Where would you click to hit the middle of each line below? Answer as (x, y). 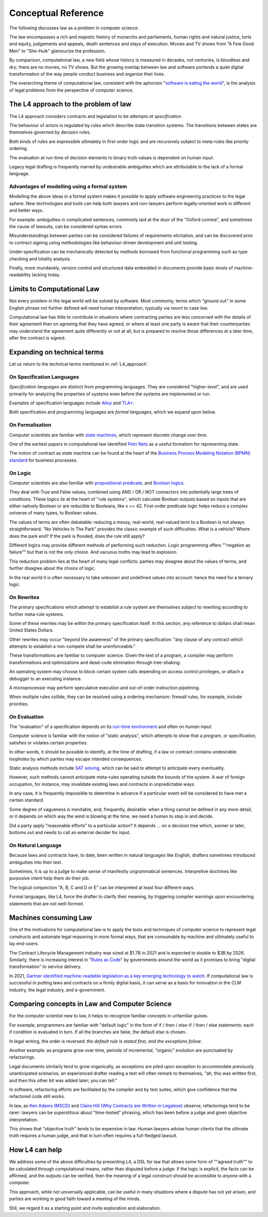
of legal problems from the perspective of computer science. (71, 90)
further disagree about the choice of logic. (53, 568)
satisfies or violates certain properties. (48, 742)
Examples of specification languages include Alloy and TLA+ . (72, 403)
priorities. (19, 704)
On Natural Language (35, 845)
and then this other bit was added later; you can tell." (63, 1080)
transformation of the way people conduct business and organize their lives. (87, 74)
